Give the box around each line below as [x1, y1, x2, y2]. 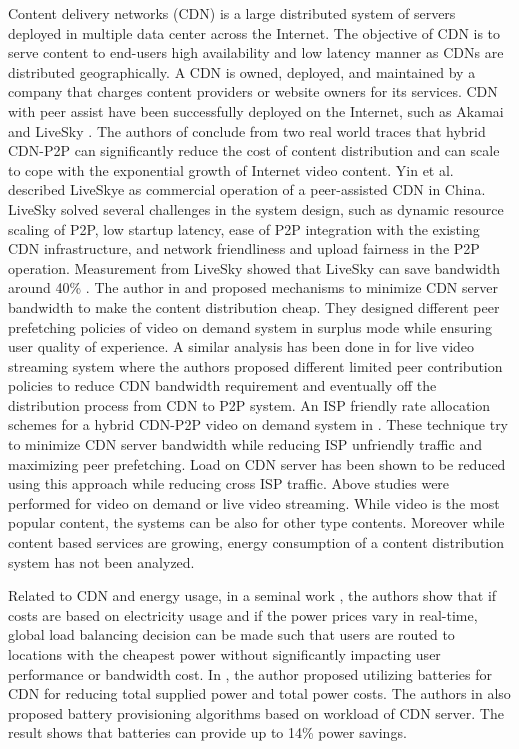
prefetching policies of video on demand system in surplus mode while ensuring [8, 316, 492, 337]
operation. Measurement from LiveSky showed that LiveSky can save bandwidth [8, 257, 500, 278]
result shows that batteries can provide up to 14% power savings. [8, 722, 407, 743]
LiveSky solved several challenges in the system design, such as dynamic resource [8, 198, 504, 219]
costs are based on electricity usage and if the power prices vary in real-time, [8, 604, 478, 625]
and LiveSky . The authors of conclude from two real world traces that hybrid [8, 120, 486, 141]
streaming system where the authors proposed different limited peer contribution [8, 355, 503, 376]
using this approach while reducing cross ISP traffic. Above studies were [8, 473, 450, 494]
